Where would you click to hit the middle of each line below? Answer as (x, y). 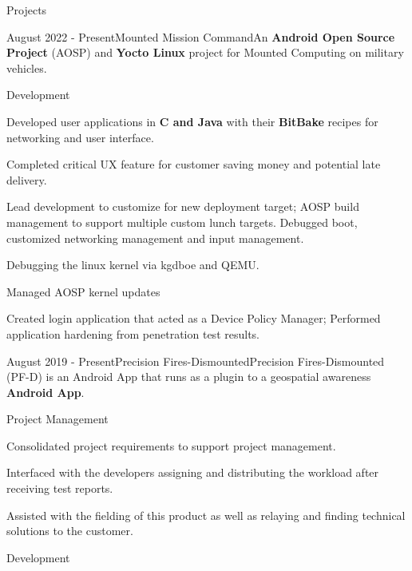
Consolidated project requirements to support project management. (171, 445)
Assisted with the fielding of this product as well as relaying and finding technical (206, 515)
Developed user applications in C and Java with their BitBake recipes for (192, 121)
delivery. (27, 179)
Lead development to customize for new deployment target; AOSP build (183, 206)
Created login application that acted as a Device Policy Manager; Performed (194, 318)
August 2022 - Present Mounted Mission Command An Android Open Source (201, 36)
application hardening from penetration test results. (133, 333)
